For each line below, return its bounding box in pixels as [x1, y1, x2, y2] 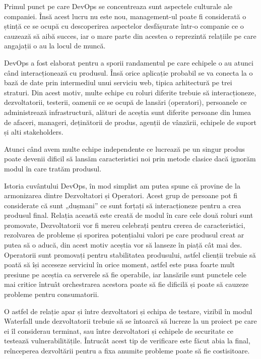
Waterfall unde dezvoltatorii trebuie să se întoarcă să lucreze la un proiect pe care [4, 316, 257, 326]
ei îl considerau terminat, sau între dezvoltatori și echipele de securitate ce [4, 325, 234, 336]
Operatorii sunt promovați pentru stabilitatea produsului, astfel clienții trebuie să [4, 249, 256, 260]
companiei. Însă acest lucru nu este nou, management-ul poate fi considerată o [4, 11, 246, 21]
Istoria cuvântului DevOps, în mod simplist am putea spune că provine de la [4, 180, 240, 191]
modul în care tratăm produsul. [4, 163, 102, 173]
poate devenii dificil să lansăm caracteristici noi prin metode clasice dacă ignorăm [4, 153, 256, 164]
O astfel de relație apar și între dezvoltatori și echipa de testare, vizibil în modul [4, 306, 252, 316]
